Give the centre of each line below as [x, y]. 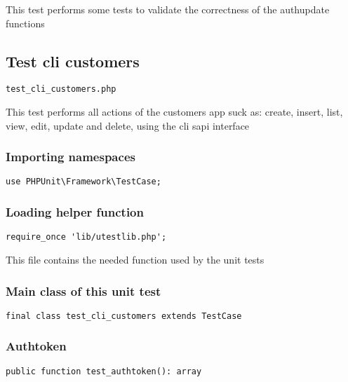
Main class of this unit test [83, 291]
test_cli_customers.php [61, 89]
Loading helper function [75, 212]
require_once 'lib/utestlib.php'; [86, 237]
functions [25, 23]
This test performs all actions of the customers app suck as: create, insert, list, [174, 112]
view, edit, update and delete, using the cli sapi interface [128, 125]
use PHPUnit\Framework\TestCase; [83, 182]
